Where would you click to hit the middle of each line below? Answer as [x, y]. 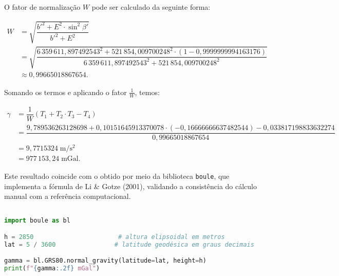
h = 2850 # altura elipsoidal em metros [115, 237]
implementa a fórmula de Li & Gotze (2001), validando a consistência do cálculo [131, 186]
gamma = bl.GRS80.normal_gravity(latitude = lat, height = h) [105, 261]
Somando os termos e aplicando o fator [65, 92]
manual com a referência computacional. [68, 196]
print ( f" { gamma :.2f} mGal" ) [52, 269]
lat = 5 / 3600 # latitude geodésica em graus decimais [129, 244]
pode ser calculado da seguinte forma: [151, 7]
